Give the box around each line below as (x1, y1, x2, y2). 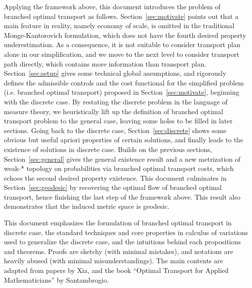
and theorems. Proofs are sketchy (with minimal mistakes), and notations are (4, 246, 234, 256)
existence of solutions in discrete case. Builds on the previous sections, (4, 144, 212, 154)
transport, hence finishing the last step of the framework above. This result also (4, 191, 241, 202)
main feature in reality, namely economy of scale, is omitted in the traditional (4, 20, 235, 31)
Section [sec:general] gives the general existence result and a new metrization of (4, 153, 241, 164)
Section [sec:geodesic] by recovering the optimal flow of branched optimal (4, 182, 222, 192)
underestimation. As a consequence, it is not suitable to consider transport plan (4, 39, 240, 50)
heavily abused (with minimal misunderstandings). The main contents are (4, 255, 223, 266)
